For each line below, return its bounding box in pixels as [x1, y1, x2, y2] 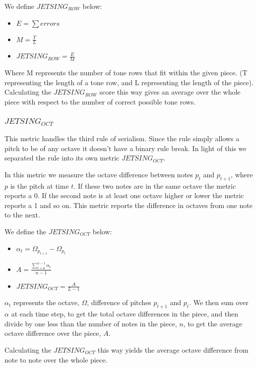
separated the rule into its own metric [4, 153, 120, 163]
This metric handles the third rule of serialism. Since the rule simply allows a [4, 133, 240, 143]
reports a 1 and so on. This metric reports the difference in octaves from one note [4, 200, 253, 210]
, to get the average [183, 318, 243, 328]
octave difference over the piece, [4, 328, 101, 338]
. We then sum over [189, 297, 249, 308]
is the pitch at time [10, 180, 69, 191]
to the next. [4, 210, 40, 220]
